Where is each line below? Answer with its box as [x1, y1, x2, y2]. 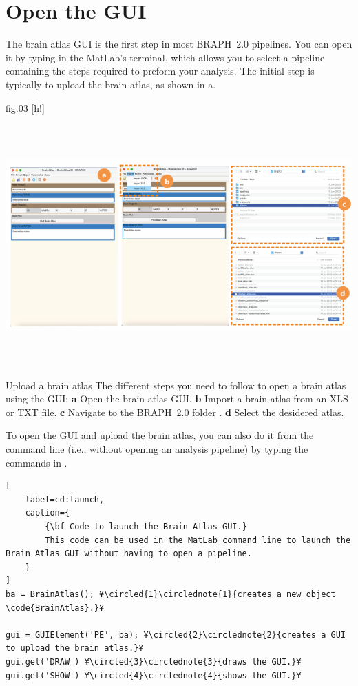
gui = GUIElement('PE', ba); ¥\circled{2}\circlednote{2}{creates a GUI [6, 629, 346, 640]
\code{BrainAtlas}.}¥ [6, 602, 105, 613]
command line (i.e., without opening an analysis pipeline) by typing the [6, 442, 308, 455]
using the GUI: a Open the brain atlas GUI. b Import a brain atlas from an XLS [6, 391, 348, 406]
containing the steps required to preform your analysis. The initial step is [6, 63, 315, 78]
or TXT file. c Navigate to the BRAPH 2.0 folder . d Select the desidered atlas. [6, 404, 344, 419]
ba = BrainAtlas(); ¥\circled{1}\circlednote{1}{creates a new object [6, 589, 336, 599]
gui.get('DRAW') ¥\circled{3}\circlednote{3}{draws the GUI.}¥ [6, 656, 302, 667]
